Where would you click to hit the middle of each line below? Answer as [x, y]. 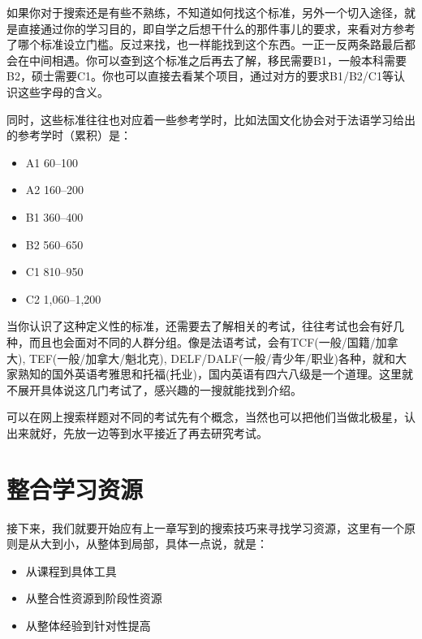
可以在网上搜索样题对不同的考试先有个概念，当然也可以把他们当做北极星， [205, 417]
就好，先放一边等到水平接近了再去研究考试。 [148, 432]
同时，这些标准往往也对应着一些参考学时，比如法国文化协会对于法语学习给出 [211, 119]
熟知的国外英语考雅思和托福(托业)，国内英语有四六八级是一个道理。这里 [209, 374]
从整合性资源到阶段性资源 [94, 598]
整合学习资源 [75, 488]
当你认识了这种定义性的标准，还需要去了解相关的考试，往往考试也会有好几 [205, 326]
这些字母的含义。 [63, 91]
